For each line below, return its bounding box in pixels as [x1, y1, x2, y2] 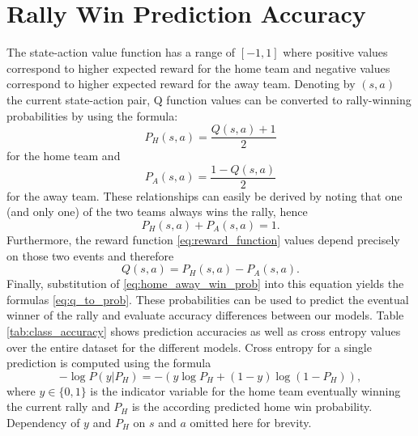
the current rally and [6, 398, 110, 415]
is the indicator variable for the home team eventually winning [90, 382, 401, 399]
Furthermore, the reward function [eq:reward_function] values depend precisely [6, 231, 400, 248]
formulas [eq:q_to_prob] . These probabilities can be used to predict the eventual [6, 290, 409, 307]
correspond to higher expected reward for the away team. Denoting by [6, 75, 356, 92]
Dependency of [6, 413, 80, 430]
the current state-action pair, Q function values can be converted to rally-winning [6, 91, 412, 108]
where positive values [283, 44, 388, 61]
